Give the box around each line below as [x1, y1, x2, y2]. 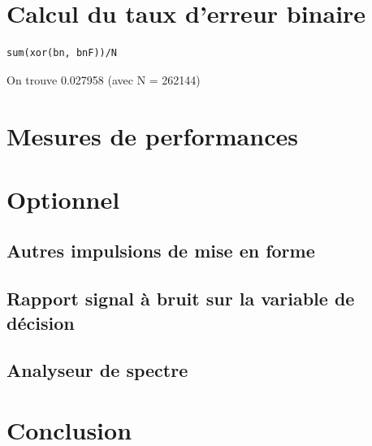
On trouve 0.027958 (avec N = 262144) [6, 71, 201, 88]
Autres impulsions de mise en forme [6, 238, 315, 263]
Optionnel [6, 182, 120, 215]
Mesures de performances [6, 119, 298, 152]
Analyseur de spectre [6, 357, 188, 383]
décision [6, 310, 75, 335]
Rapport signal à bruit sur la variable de [6, 286, 355, 311]
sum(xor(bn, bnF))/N [6, 47, 118, 59]
